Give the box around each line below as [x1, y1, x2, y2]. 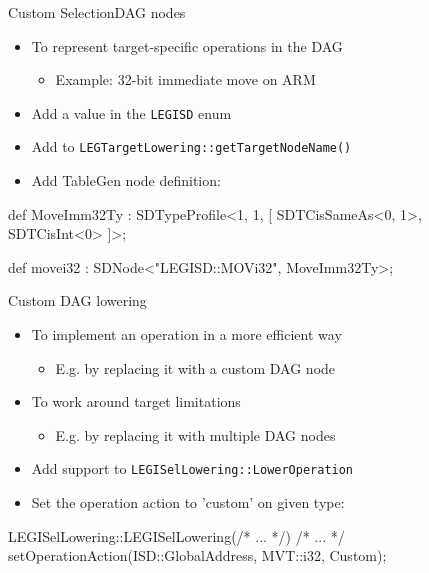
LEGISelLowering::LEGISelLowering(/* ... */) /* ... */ [8, 525, 345, 546]
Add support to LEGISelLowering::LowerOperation [31, 458, 354, 479]
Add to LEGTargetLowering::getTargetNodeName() [31, 136, 352, 157]
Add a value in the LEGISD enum [31, 102, 232, 123]
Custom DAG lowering [8, 290, 147, 311]
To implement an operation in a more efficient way [31, 324, 342, 345]
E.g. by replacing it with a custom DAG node [55, 357, 336, 378]
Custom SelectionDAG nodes [8, 2, 186, 22]
